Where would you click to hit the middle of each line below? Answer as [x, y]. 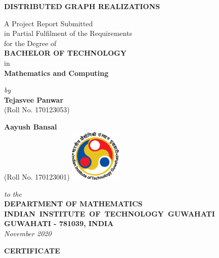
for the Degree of [30, 43]
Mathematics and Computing [56, 73]
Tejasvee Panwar [34, 99]
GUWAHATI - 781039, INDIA [59, 223]
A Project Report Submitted [49, 23]
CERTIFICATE [32, 250]
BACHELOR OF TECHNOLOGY [65, 53]
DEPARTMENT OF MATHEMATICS [73, 204]
